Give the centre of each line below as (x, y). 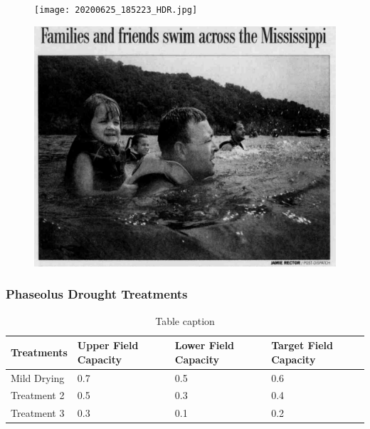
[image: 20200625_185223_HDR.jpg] (116, 10)
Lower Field (205, 345)
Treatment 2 (38, 395)
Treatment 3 (38, 413)
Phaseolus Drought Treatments (97, 294)
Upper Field (108, 345)
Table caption (185, 320)
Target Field (302, 345)
